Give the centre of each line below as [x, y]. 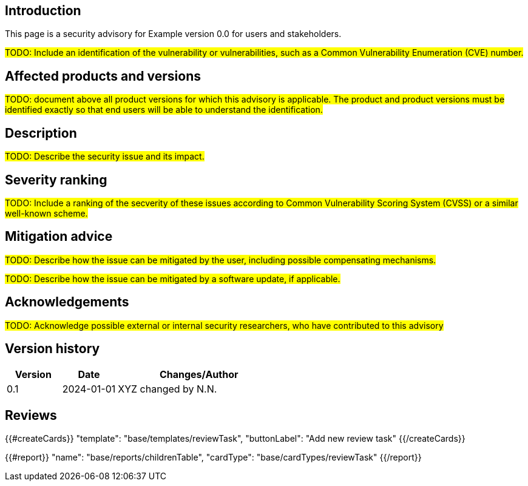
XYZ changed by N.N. [168, 389]
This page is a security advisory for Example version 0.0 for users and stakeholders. [173, 34]
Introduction [43, 11]
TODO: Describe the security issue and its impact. [105, 157]
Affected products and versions [103, 76]
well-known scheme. [46, 213]
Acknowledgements [67, 302]
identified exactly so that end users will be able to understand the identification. [164, 110]
